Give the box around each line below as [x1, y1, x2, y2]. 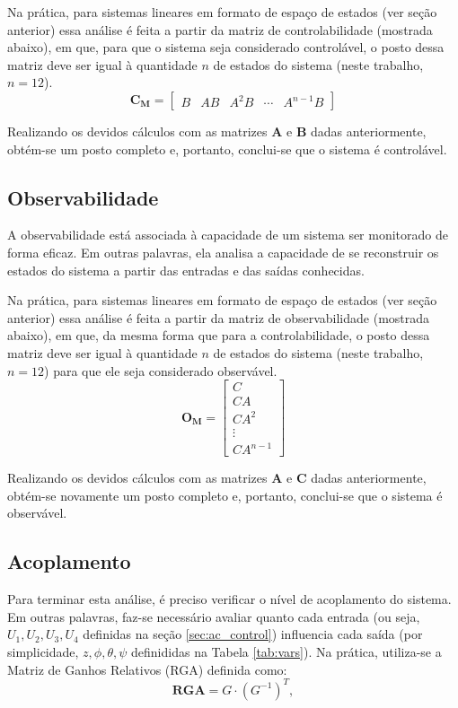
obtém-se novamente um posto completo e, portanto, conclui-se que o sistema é [7, 485, 443, 504]
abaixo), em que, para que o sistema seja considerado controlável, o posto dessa [7, 38, 445, 57]
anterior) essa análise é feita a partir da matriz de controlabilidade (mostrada [7, 20, 433, 39]
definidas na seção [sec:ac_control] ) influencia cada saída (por [83, 625, 423, 643]
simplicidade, [7, 642, 79, 661]
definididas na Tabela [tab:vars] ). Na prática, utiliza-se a [131, 642, 442, 661]
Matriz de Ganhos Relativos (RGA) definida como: [7, 660, 287, 678]
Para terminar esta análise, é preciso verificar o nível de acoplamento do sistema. [7, 590, 452, 608]
